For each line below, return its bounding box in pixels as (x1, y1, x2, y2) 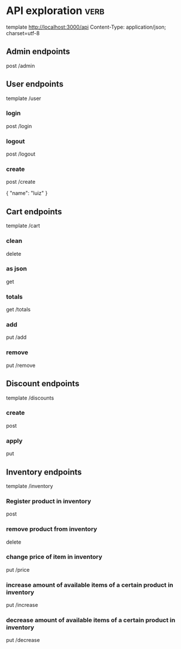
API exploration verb (6, 4, 105, 18)
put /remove (6, 362, 36, 369)
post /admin (6, 62, 35, 69)
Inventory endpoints (6, 467, 82, 477)
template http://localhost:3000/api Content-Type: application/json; (6, 23, 166, 30)
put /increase (6, 602, 38, 609)
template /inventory (6, 482, 53, 489)
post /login (6, 122, 32, 129)
